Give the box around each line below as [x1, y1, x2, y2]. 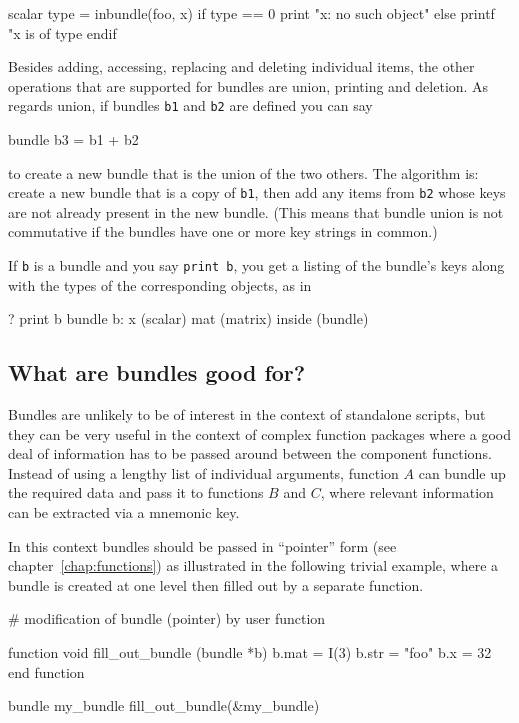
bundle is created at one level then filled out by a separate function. [8, 574, 424, 595]
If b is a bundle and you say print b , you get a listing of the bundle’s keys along [8, 255, 505, 276]
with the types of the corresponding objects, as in [8, 274, 312, 295]
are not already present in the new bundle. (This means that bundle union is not [8, 201, 504, 222]
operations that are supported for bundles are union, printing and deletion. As [8, 75, 489, 96]
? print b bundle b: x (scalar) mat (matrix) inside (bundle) [8, 308, 369, 329]
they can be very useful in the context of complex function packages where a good [8, 423, 512, 444]
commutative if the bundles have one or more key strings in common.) [8, 221, 438, 242]
